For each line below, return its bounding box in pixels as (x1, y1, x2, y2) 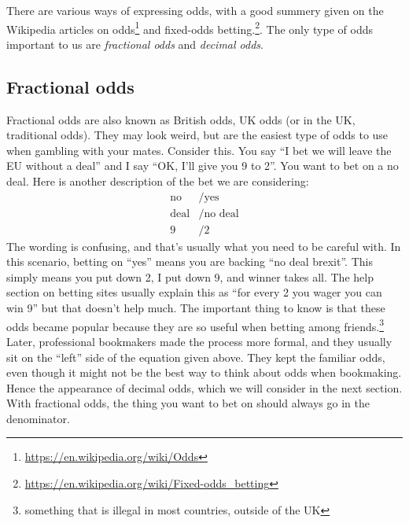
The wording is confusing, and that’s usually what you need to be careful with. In (6, 238, 401, 254)
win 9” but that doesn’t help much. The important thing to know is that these (6, 300, 385, 316)
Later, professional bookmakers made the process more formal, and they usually (6, 333, 392, 349)
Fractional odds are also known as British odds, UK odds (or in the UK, (6, 111, 356, 127)
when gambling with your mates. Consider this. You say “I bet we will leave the (6, 142, 392, 158)
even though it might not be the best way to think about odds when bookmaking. (6, 364, 402, 381)
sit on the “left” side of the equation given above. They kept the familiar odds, (6, 348, 385, 365)
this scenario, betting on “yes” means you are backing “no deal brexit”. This (6, 253, 373, 270)
